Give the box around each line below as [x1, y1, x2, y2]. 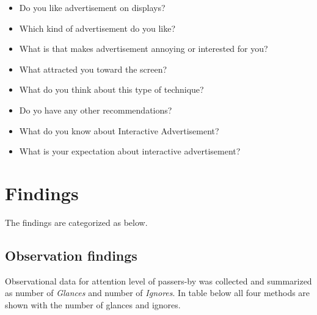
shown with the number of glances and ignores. [5, 298, 181, 311]
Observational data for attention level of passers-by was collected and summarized [5, 274, 312, 287]
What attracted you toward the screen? [19, 62, 167, 75]
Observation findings [5, 245, 137, 264]
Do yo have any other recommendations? [19, 103, 172, 116]
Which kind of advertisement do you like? [19, 21, 176, 34]
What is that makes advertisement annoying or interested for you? [19, 42, 268, 55]
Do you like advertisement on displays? [19, 1, 166, 13]
